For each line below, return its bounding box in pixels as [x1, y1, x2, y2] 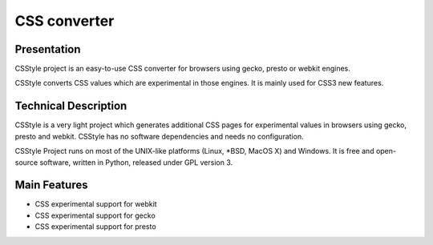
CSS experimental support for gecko [34, 211, 156, 220]
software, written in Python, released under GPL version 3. [39, 157, 233, 167]
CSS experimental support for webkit [34, 199, 157, 209]
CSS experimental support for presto [34, 222, 156, 231]
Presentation [14, 42, 81, 56]
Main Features [14, 179, 88, 192]
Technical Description [14, 99, 127, 113]
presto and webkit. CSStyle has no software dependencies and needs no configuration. [14, 131, 304, 141]
